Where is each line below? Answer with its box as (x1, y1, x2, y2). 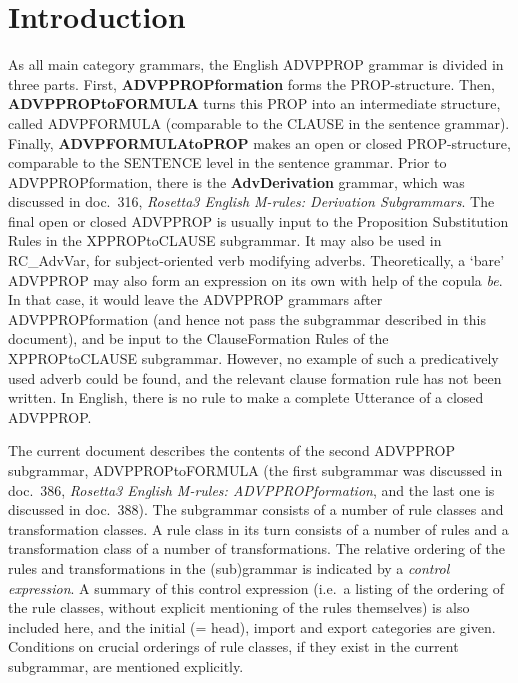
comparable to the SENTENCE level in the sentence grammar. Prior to (8, 152, 447, 173)
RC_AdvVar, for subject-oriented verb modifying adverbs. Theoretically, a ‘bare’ (8, 250, 505, 271)
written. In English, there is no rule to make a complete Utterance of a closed (8, 387, 484, 408)
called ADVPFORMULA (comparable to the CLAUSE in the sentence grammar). (8, 112, 510, 133)
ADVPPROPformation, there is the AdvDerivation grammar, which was (8, 171, 465, 192)
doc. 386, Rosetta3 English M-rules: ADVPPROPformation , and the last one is (8, 479, 495, 500)
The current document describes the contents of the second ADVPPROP (8, 440, 456, 461)
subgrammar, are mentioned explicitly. (8, 655, 244, 676)
